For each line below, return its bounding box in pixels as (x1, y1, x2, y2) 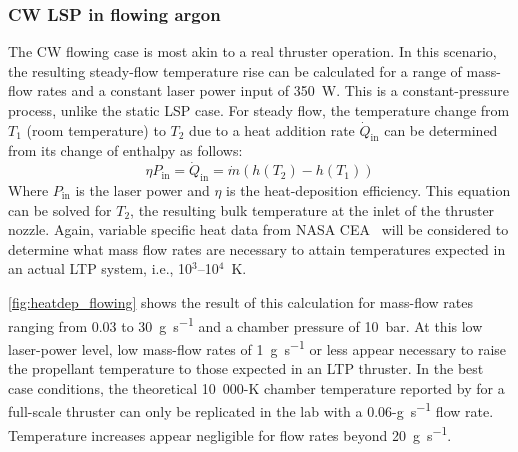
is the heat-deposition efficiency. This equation (226, 180, 511, 200)
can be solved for (8, 199, 112, 220)
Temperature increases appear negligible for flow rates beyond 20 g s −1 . (8, 421, 452, 445)
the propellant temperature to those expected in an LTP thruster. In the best (8, 358, 484, 379)
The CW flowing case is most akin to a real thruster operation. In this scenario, (8, 41, 497, 62)
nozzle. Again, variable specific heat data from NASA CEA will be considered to (8, 219, 509, 240)
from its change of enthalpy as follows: (8, 140, 243, 161)
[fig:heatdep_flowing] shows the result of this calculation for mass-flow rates (8, 291, 473, 312)
